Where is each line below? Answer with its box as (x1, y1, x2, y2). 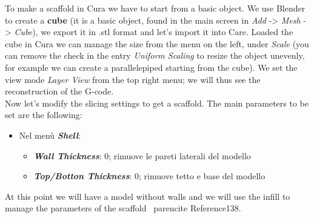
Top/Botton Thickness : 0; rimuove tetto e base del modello (33, 170, 266, 182)
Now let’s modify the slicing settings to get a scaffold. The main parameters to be (5, 96, 309, 109)
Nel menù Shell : (19, 128, 81, 141)
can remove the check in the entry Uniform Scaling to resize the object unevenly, (5, 49, 305, 62)
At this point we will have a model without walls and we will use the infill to (5, 190, 290, 202)
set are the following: (5, 108, 82, 121)
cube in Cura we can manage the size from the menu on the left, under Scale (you (5, 37, 309, 50)
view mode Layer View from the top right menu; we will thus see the (5, 73, 261, 85)
